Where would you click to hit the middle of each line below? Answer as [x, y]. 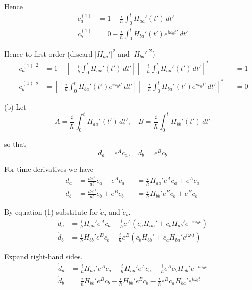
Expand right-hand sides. [43, 257]
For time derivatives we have [49, 169]
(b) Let [15, 107]
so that [15, 144]
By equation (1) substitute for [51, 211]
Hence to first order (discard [48, 53]
